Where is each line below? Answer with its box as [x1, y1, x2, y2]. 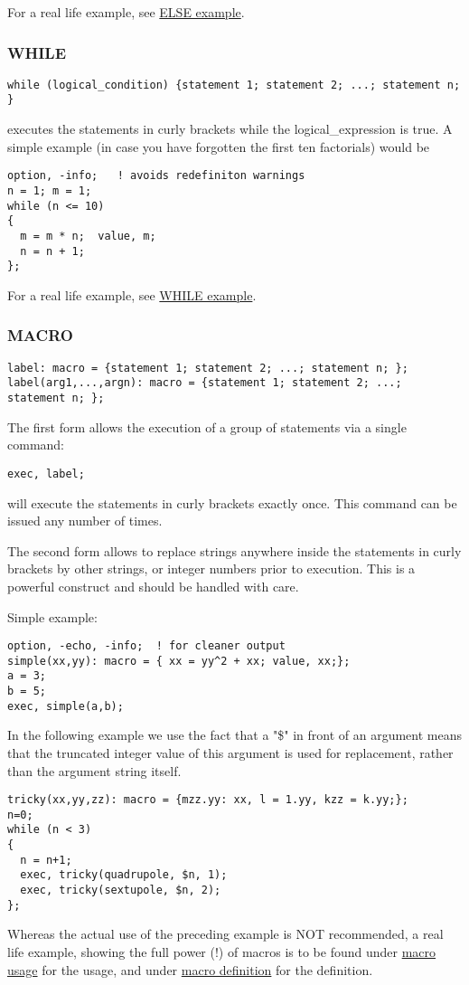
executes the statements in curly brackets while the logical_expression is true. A [7, 119, 453, 138]
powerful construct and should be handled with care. [7, 576, 299, 595]
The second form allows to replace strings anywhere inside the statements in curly [7, 541, 462, 560]
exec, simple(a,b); [7, 699, 124, 713]
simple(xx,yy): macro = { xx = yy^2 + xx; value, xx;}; [7, 654, 351, 668]
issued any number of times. [7, 511, 163, 530]
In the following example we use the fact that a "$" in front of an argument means [7, 725, 463, 744]
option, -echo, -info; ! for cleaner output [7, 639, 286, 653]
